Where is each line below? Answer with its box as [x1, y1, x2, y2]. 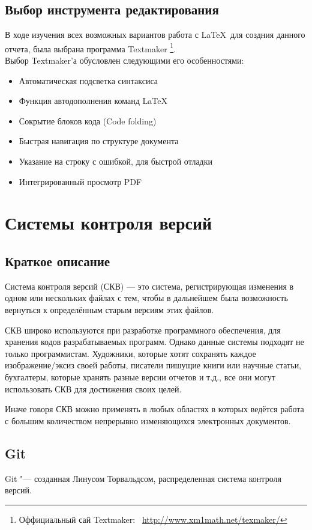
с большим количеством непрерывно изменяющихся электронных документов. [5, 414, 291, 427]
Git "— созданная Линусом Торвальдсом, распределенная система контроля [5, 472, 281, 484]
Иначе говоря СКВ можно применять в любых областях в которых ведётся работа [5, 403, 304, 415]
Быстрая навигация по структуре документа [19, 135, 179, 147]
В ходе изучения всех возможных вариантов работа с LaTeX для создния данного [5, 28, 305, 41]
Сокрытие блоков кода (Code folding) [19, 114, 157, 127]
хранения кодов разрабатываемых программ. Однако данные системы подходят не [5, 335, 304, 348]
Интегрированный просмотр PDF [19, 175, 142, 187]
